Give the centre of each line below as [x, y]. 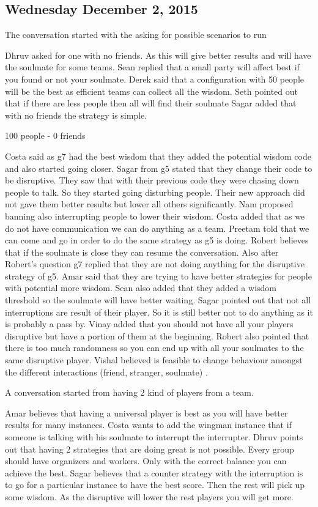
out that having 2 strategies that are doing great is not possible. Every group [150, 449]
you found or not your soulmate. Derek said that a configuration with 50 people [154, 79]
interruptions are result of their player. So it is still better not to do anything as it [159, 312]
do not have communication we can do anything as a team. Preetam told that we [157, 228]
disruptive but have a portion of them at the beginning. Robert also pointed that [157, 335]
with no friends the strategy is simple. [76, 115]
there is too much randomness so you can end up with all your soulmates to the [154, 348]
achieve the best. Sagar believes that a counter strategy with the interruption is [154, 472]
